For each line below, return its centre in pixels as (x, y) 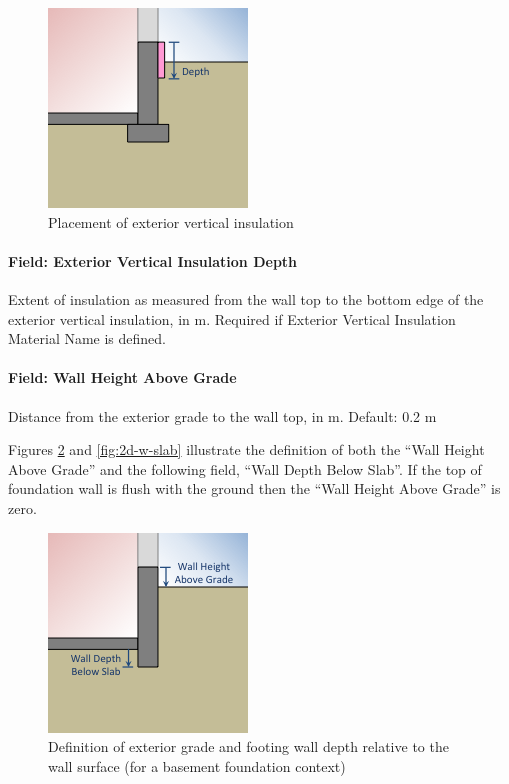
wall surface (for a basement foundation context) (197, 765)
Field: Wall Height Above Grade (122, 377)
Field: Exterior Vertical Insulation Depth (153, 260)
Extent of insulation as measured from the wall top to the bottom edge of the (246, 298)
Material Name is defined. (87, 338)
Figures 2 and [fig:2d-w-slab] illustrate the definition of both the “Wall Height (246, 449)
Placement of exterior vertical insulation (171, 221)
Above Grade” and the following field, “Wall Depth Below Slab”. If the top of (245, 468)
